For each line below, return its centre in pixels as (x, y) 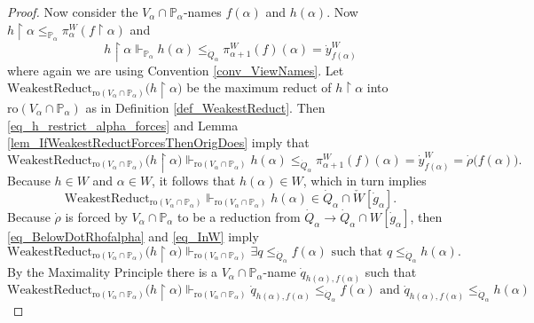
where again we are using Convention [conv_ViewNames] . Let (176, 70)
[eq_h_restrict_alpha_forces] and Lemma (123, 125)
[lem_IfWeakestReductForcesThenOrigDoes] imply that (158, 142)
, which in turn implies (365, 181)
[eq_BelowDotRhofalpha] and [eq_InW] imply (133, 236)
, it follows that (194, 181)
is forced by (96, 216)
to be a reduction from (239, 216)
